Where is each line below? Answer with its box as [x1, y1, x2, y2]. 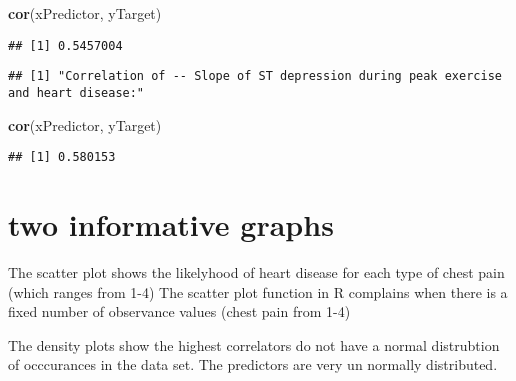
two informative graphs [8, 204, 334, 244]
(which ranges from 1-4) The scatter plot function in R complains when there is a [8, 281, 508, 302]
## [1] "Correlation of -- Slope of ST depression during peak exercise [8, 69, 502, 84]
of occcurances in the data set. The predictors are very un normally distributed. [8, 354, 498, 375]
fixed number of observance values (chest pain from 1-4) [8, 301, 351, 322]
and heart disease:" [8, 85, 145, 100]
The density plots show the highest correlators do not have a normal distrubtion [8, 334, 500, 355]
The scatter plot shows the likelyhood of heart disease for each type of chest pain [8, 261, 505, 282]
